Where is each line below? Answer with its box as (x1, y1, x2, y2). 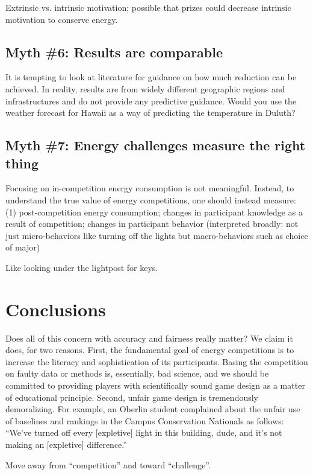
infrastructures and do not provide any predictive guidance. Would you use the (5, 94, 297, 107)
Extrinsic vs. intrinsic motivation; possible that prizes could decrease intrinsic (5, 1, 291, 13)
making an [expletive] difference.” (5, 438, 127, 450)
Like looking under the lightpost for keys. (5, 261, 158, 273)
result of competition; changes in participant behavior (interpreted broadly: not (5, 217, 299, 230)
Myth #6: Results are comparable (5, 42, 223, 61)
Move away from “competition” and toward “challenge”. (5, 458, 211, 471)
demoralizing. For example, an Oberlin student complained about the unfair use (5, 403, 300, 415)
